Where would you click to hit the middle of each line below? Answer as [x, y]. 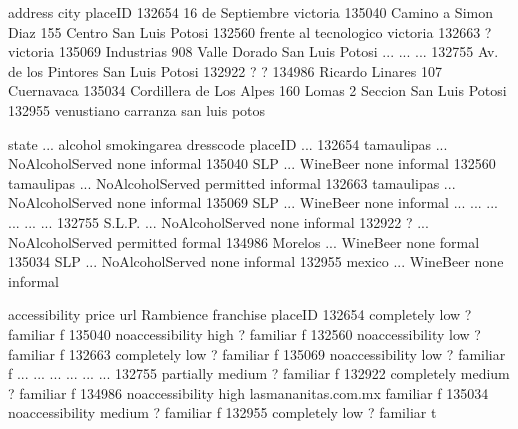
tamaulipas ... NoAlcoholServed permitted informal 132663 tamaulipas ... [232, 182]
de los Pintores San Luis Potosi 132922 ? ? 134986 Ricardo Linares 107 [225, 70]
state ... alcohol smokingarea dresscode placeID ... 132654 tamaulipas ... [228, 143]
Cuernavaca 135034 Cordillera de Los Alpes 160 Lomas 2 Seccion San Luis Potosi [257, 90]
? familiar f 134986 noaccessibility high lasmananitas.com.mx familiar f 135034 [248, 392]
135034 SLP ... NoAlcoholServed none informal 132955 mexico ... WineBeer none [256, 261]
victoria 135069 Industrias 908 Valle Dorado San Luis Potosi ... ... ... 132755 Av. [253, 51]
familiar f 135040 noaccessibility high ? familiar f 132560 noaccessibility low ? [244, 333]
